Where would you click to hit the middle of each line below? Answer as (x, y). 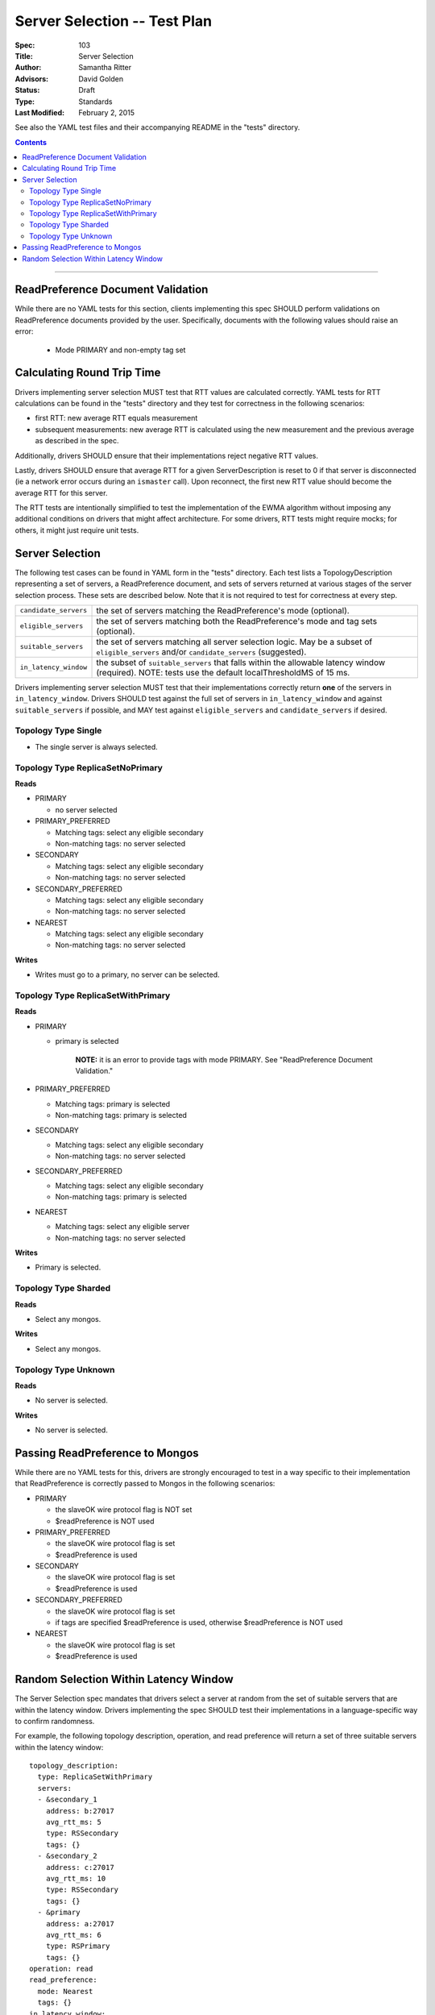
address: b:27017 (80, 1811)
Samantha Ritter (105, 68)
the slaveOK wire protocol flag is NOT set (124, 1510)
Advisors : (31, 79)
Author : (28, 68)
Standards (95, 102)
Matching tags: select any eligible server (122, 1227)
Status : (27, 90)
